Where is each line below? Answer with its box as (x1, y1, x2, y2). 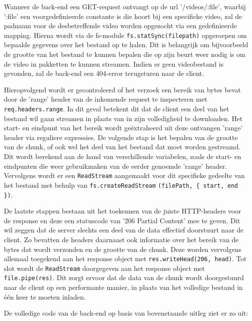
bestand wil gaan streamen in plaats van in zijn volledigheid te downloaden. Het (4, 113, 243, 123)
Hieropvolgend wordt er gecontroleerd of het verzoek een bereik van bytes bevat (4, 84, 241, 94)
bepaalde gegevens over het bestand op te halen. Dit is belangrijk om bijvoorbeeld (4, 39, 249, 50)
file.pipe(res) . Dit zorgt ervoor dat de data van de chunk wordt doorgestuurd (4, 272, 244, 283)
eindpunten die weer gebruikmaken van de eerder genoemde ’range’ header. (4, 160, 227, 171)
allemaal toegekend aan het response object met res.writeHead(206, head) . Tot (4, 253, 247, 264)
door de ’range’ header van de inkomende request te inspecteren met (4, 94, 207, 104)
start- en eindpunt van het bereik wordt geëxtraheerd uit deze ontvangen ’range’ (4, 123, 243, 133)
